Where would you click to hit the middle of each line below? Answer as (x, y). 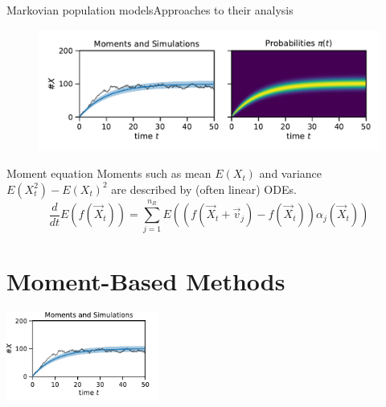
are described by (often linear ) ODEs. (204, 189)
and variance (291, 173)
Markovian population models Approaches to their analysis (150, 10)
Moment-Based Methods (146, 280)
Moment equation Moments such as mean (109, 173)
